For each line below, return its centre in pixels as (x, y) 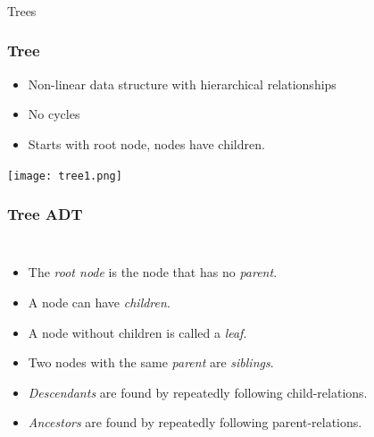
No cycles (54, 114)
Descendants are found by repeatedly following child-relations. (198, 392)
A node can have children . (99, 302)
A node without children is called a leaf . (137, 332)
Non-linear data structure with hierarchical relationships (182, 84)
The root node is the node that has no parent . (153, 272)
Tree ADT (45, 214)
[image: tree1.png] (65, 176)
